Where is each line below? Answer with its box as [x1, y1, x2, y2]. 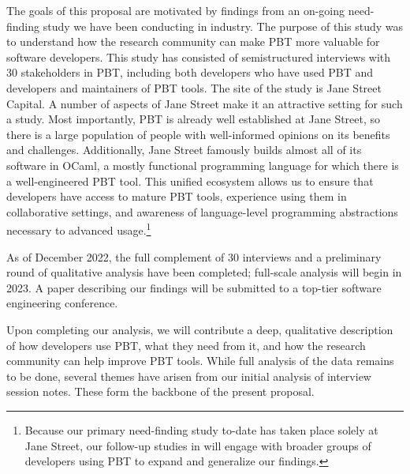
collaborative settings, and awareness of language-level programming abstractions [6, 203, 398, 220]
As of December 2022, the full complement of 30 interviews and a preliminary [6, 248, 382, 265]
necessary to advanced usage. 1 [6, 220, 151, 238]
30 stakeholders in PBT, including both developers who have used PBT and [6, 64, 374, 81]
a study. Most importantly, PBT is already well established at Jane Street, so [6, 111, 381, 127]
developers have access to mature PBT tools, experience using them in [6, 188, 347, 205]
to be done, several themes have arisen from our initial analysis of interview [6, 367, 371, 384]
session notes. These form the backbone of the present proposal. [6, 383, 315, 400]
